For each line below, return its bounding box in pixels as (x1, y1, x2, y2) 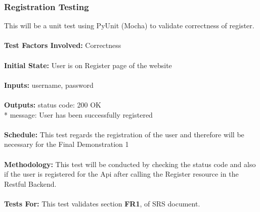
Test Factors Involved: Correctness (4, 40, 121, 50)
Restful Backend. (4, 178, 57, 189)
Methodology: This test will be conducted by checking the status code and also (4, 158, 256, 169)
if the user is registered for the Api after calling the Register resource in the (4, 169, 239, 179)
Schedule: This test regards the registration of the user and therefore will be (4, 129, 244, 139)
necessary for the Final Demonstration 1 (4, 139, 129, 149)
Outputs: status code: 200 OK (4, 99, 101, 110)
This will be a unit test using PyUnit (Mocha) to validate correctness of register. (4, 20, 254, 31)
